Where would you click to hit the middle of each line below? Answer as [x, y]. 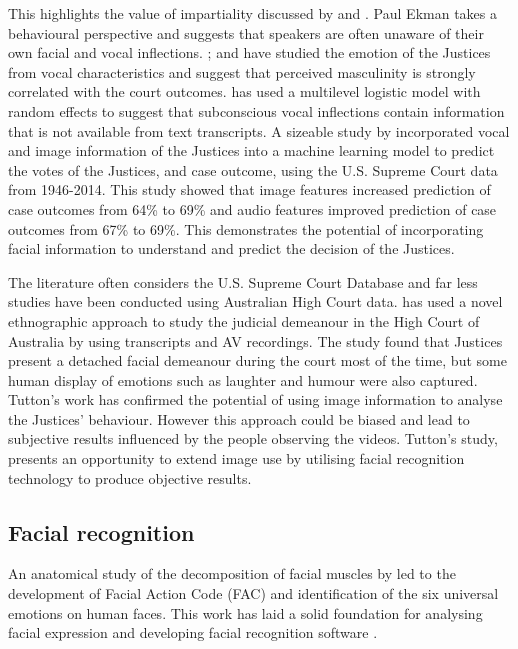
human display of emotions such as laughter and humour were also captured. [243, 379]
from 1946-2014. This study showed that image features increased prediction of [249, 189]
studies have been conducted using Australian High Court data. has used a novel [255, 301]
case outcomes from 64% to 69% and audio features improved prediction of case [252, 208]
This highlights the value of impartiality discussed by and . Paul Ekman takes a [252, 13]
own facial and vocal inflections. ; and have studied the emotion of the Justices [249, 52]
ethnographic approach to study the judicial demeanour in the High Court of [244, 320]
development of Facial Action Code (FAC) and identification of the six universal [253, 593]
